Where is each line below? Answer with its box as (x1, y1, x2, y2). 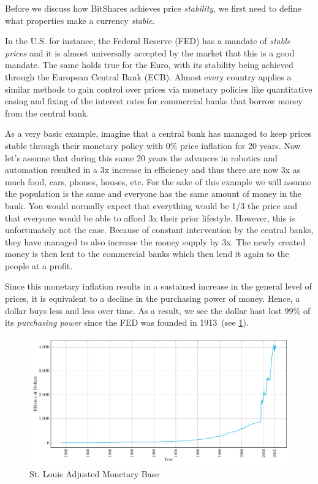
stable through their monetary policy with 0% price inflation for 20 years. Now (5, 139, 301, 152)
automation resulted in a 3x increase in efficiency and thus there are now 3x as (5, 163, 301, 176)
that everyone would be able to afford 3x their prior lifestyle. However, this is (5, 211, 295, 224)
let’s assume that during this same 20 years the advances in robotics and (5, 151, 278, 164)
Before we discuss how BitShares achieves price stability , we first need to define (5, 2, 301, 14)
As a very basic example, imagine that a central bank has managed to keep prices (5, 127, 312, 140)
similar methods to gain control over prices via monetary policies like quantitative (5, 82, 312, 95)
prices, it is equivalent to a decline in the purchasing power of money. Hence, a (5, 292, 300, 305)
